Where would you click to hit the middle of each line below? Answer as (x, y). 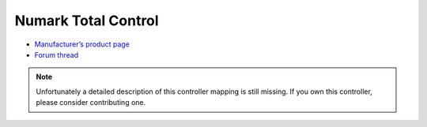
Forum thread (57, 54)
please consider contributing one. (91, 103)
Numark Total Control (87, 21)
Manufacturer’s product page (82, 44)
